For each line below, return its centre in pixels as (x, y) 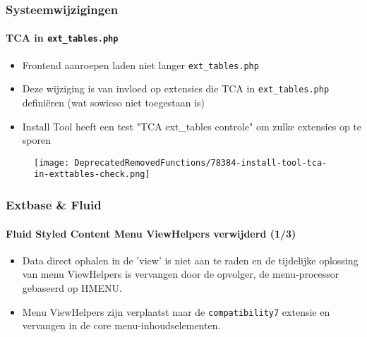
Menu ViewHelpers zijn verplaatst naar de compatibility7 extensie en (176, 311)
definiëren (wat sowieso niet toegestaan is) (113, 103)
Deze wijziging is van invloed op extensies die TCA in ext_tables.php (176, 88)
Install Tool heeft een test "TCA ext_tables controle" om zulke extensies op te (192, 126)
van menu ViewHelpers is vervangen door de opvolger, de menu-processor (181, 274)
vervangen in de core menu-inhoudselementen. (121, 325)
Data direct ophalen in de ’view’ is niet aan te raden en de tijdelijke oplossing (190, 260)
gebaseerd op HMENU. (72, 287)
